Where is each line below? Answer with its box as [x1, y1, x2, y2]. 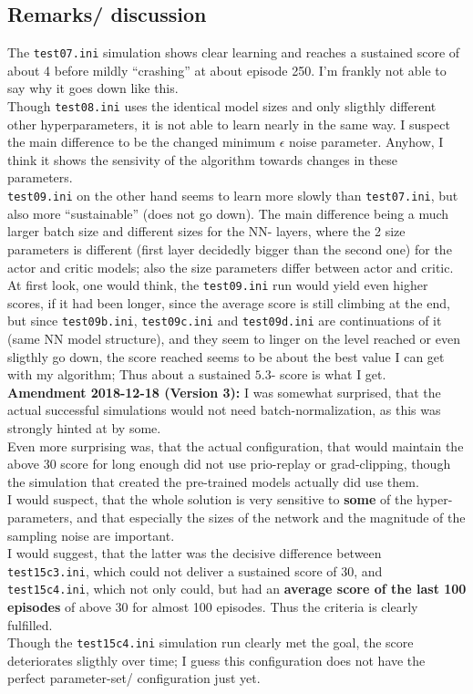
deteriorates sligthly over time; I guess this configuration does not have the [7, 650, 426, 669]
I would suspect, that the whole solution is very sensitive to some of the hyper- [7, 490, 453, 509]
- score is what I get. [271, 365, 386, 384]
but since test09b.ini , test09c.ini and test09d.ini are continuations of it [7, 311, 442, 330]
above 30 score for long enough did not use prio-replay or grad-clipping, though [7, 454, 451, 473]
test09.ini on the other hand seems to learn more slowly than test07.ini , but [7, 186, 458, 205]
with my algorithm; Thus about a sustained [7, 365, 252, 384]
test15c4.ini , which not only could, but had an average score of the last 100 [7, 579, 467, 598]
